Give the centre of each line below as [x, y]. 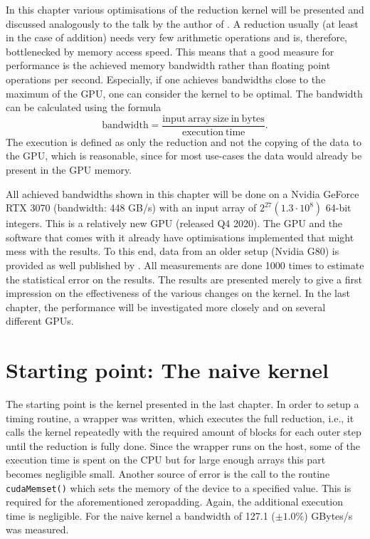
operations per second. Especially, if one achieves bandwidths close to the [166, 79]
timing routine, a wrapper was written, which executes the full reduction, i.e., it [180, 418]
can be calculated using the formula [84, 107]
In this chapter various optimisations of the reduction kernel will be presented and [185, 9]
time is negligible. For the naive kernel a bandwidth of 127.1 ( [141, 515]
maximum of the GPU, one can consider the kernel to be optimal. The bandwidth [184, 93]
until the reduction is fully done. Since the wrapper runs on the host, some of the [183, 445]
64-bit [338, 208]
